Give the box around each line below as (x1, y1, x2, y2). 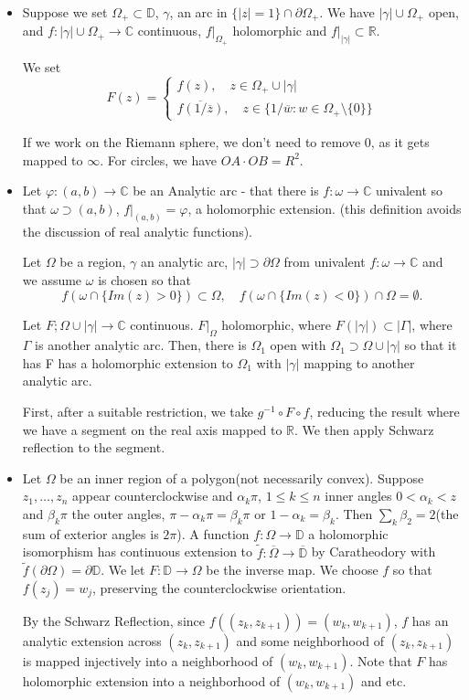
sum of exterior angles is (22, 524, 159, 543)
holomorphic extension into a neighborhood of (22, 671, 281, 690)
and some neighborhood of (236, 631, 385, 650)
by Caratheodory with (311, 542, 436, 561)
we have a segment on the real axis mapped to (22, 419, 282, 439)
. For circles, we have (100, 150, 218, 169)
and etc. (361, 671, 407, 690)
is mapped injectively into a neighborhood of (22, 651, 273, 670)
